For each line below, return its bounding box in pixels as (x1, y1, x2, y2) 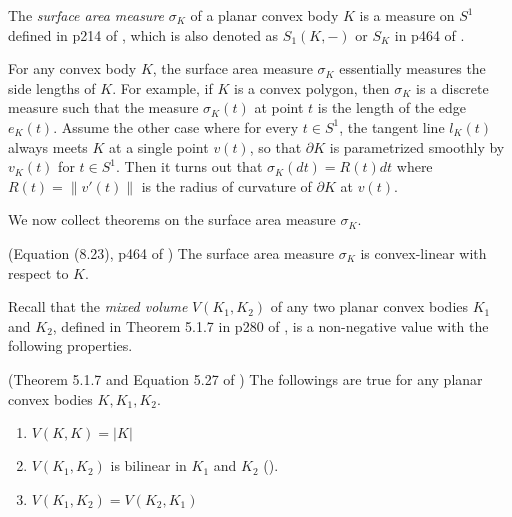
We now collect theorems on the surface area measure (8, 209, 336, 230)
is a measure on (359, 5, 455, 25)
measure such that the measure (8, 97, 199, 118)
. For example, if (112, 77, 213, 98)
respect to (8, 262, 69, 283)
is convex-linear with (360, 242, 487, 263)
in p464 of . (394, 24, 465, 45)
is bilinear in (110, 455, 187, 476)
